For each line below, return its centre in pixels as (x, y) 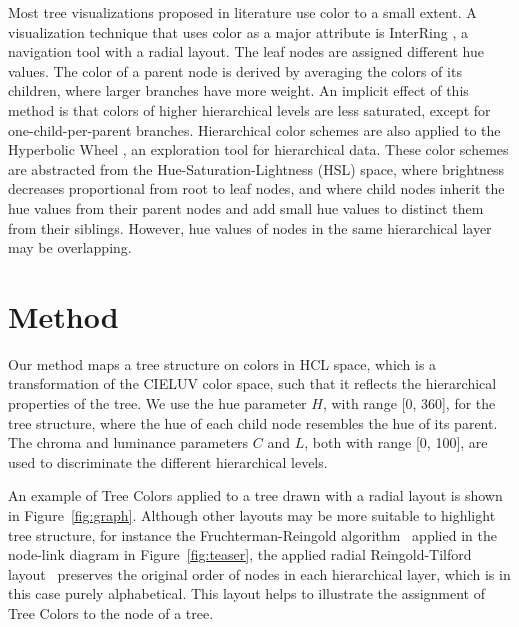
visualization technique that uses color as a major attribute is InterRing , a (238, 31)
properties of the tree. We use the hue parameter (157, 403)
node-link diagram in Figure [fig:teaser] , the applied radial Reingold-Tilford (240, 554)
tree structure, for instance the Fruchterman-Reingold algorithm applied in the (252, 534)
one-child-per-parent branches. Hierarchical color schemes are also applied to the (254, 129)
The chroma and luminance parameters (128, 442)
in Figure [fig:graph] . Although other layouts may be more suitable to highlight (252, 515)
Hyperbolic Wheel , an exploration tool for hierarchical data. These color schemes (258, 149)
